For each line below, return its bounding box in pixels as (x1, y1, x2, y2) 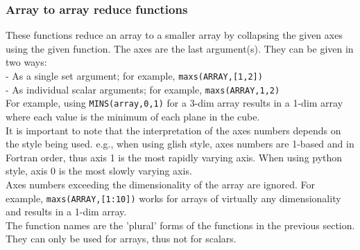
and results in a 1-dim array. (6, 204, 127, 219)
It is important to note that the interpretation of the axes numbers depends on (6, 123, 341, 137)
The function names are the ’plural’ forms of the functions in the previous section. (6, 217, 355, 232)
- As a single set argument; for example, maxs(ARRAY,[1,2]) (6, 69, 263, 82)
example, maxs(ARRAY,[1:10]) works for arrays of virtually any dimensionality (6, 190, 341, 205)
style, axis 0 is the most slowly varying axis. (6, 163, 192, 178)
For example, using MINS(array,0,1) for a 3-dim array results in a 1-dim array (6, 96, 343, 110)
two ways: (6, 55, 47, 69)
